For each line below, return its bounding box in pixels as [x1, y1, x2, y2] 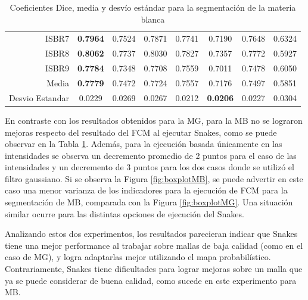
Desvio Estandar [9, 91, 69, 104]
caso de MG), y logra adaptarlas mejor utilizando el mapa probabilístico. [5, 251, 271, 263]
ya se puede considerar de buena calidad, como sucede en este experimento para [5, 274, 297, 286]
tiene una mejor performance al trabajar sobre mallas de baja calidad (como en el [5, 239, 303, 251]
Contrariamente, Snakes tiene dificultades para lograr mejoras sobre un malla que [5, 262, 303, 275]
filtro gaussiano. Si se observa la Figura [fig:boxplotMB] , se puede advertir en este [5, 172, 303, 185]
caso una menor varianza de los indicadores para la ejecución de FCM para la [5, 184, 288, 196]
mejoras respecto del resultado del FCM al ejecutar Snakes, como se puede [5, 126, 277, 138]
